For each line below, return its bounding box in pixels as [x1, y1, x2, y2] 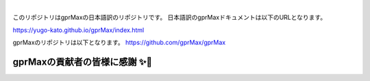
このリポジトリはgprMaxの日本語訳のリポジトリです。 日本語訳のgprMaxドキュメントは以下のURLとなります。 [12, 14, 327, 22]
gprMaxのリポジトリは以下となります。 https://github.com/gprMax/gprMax [12, 38, 226, 47]
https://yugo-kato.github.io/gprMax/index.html [12, 26, 145, 34]
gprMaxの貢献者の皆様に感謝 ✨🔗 [12, 56, 153, 67]
